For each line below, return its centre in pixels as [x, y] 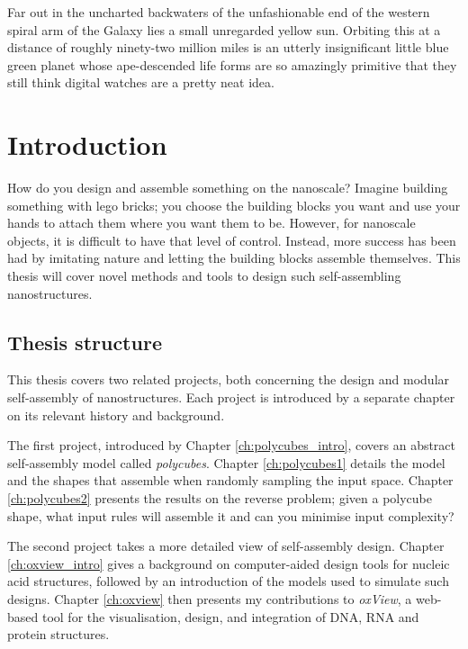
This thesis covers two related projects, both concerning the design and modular [229, 379]
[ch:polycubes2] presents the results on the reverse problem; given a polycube [220, 498]
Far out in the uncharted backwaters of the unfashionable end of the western [219, 12]
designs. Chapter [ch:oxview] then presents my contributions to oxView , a [210, 598]
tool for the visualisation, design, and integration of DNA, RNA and [230, 616]
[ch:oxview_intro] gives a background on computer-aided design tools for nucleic [229, 563]
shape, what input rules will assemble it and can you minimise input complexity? [231, 515]
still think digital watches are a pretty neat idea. [141, 82]
